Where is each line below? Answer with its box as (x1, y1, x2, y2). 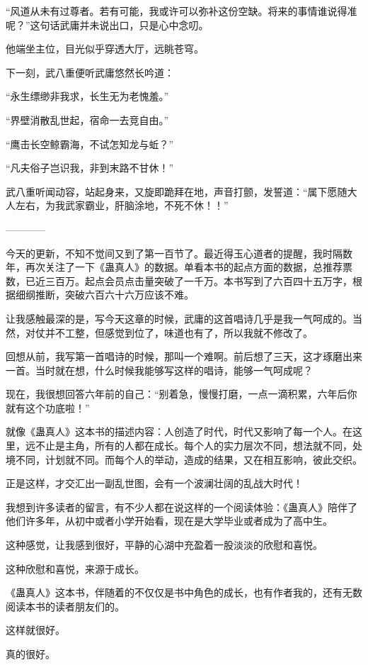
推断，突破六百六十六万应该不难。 (35, 287, 194, 302)
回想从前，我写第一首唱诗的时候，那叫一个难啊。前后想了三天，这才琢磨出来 (6, 349, 362, 364)
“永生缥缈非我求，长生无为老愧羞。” (6, 89, 169, 104)
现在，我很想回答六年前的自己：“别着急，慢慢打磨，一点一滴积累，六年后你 (6, 386, 357, 401)
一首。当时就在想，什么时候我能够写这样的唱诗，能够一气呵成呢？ (6, 362, 313, 377)
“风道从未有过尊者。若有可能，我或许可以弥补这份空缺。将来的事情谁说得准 (6, 4, 357, 18)
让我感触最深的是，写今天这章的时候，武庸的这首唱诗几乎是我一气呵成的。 (6, 311, 352, 325)
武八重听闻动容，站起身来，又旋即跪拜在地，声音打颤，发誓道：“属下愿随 (6, 184, 347, 199)
